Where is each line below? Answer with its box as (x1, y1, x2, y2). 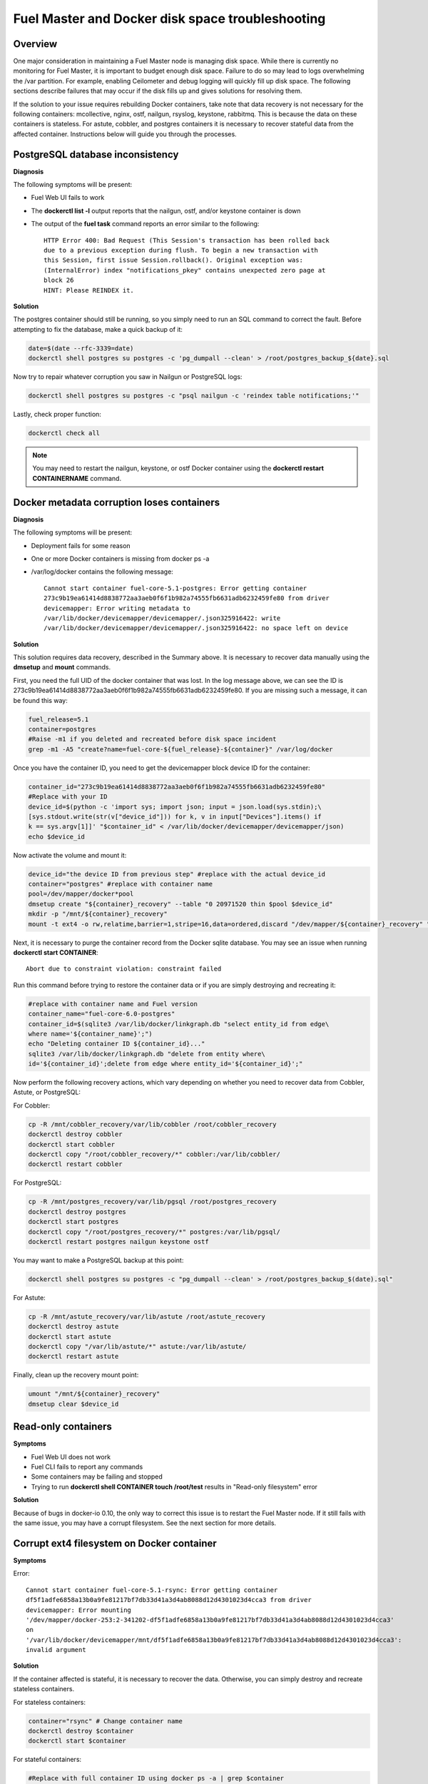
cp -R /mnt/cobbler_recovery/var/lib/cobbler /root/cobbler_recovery (28, 1120, 277, 1128)
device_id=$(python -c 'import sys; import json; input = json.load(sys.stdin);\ (28, 803, 322, 811)
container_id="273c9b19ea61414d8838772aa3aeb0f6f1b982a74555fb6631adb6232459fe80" (28, 782, 326, 791)
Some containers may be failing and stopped (31, 1472, 163, 1481)
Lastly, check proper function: (13, 410, 101, 419)
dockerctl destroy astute (28, 1322, 119, 1331)
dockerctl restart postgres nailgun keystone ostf (28, 1237, 210, 1245)
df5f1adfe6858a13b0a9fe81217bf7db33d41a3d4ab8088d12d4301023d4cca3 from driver (26, 1596, 312, 1604)
